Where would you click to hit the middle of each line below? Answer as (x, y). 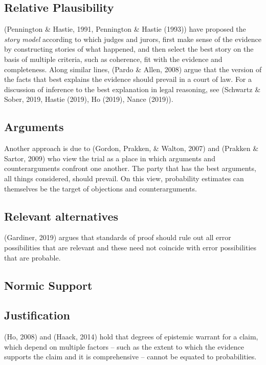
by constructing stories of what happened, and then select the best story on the (129, 49)
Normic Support (48, 285)
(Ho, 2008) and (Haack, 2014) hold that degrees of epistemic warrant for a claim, (131, 337)
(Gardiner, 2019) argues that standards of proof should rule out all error (118, 237)
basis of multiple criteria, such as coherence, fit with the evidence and (113, 59)
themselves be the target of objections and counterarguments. (101, 188)
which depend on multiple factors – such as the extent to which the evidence (124, 346)
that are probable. (32, 257)
